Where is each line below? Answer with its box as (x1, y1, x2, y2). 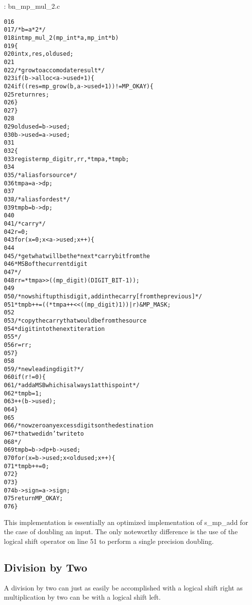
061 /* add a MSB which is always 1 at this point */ (4, 382, 140, 389)
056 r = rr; (4, 341, 32, 348)
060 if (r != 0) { (4, 374, 46, 381)
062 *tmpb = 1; (4, 390, 42, 397)
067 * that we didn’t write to (4, 430, 84, 438)
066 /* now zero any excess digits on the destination (4, 422, 153, 429)
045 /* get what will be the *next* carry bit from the (4, 252, 150, 260)
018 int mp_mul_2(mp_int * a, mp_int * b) (4, 34, 119, 41)
